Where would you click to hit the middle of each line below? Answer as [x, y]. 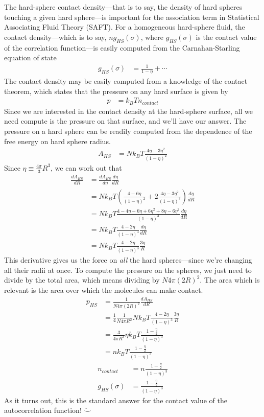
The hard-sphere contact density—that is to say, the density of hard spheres [123, 7]
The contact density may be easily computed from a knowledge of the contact [126, 81]
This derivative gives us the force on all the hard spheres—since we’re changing [128, 260]
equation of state [30, 57]
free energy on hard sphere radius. [57, 141]
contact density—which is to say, [55, 37]
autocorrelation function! [43, 410]
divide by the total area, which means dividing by [82, 280]
